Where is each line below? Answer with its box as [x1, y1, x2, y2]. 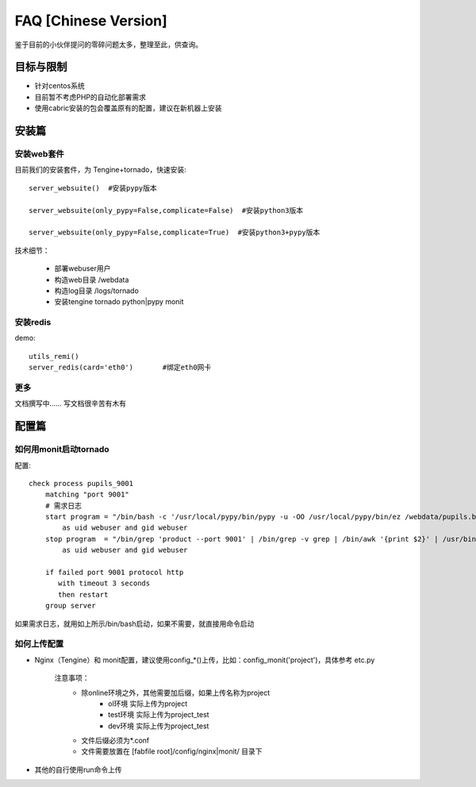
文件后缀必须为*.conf [81, 735, 150, 746]
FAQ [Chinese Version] [14, 12, 168, 29]
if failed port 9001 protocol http [44, 568, 184, 577]
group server [44, 601, 96, 611]
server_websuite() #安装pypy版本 [29, 183, 158, 192]
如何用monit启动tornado [14, 444, 110, 455]
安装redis [14, 317, 52, 328]
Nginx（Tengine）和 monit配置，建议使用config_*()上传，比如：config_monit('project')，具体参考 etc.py [34, 655, 375, 665]
